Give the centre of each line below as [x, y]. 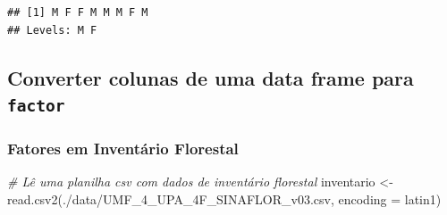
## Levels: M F [52, 30]
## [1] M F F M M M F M [78, 12]
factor [36, 105]
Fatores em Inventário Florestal [123, 148]
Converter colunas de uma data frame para [211, 77]
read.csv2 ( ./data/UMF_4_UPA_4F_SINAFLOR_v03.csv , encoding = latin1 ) [224, 198]
